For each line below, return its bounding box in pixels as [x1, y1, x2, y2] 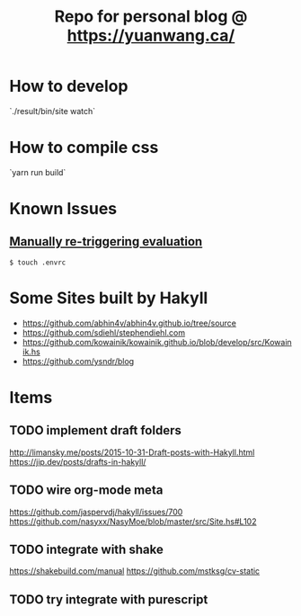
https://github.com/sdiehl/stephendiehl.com [22, 326, 186, 338]
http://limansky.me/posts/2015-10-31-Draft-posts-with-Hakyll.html [9, 447, 255, 458]
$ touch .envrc [9, 258, 66, 267]
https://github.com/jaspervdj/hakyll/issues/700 [9, 506, 183, 517]
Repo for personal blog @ [54, 6, 248, 27]
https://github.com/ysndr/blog [22, 355, 135, 366]
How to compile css [9, 138, 159, 158]
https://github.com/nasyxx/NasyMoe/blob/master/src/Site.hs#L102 [9, 515, 257, 527]
